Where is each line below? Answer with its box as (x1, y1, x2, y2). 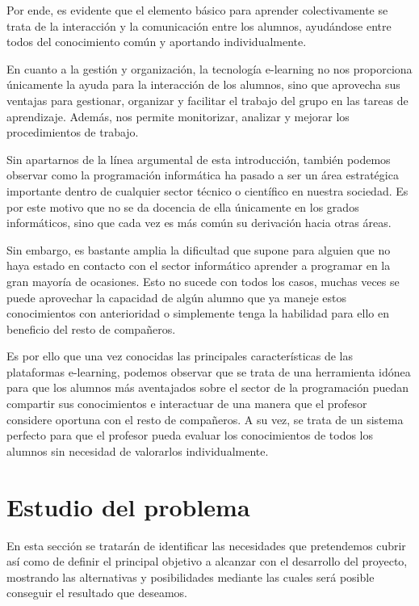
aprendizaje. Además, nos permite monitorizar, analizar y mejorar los (6, 107, 350, 124)
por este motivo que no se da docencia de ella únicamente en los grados (6, 198, 359, 215)
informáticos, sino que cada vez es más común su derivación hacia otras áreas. (6, 214, 392, 231)
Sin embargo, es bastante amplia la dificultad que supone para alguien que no (6, 241, 391, 258)
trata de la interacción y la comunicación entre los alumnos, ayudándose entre (6, 17, 392, 34)
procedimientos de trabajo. (6, 124, 139, 141)
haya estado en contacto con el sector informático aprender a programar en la (6, 257, 391, 274)
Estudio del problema (6, 490, 250, 523)
